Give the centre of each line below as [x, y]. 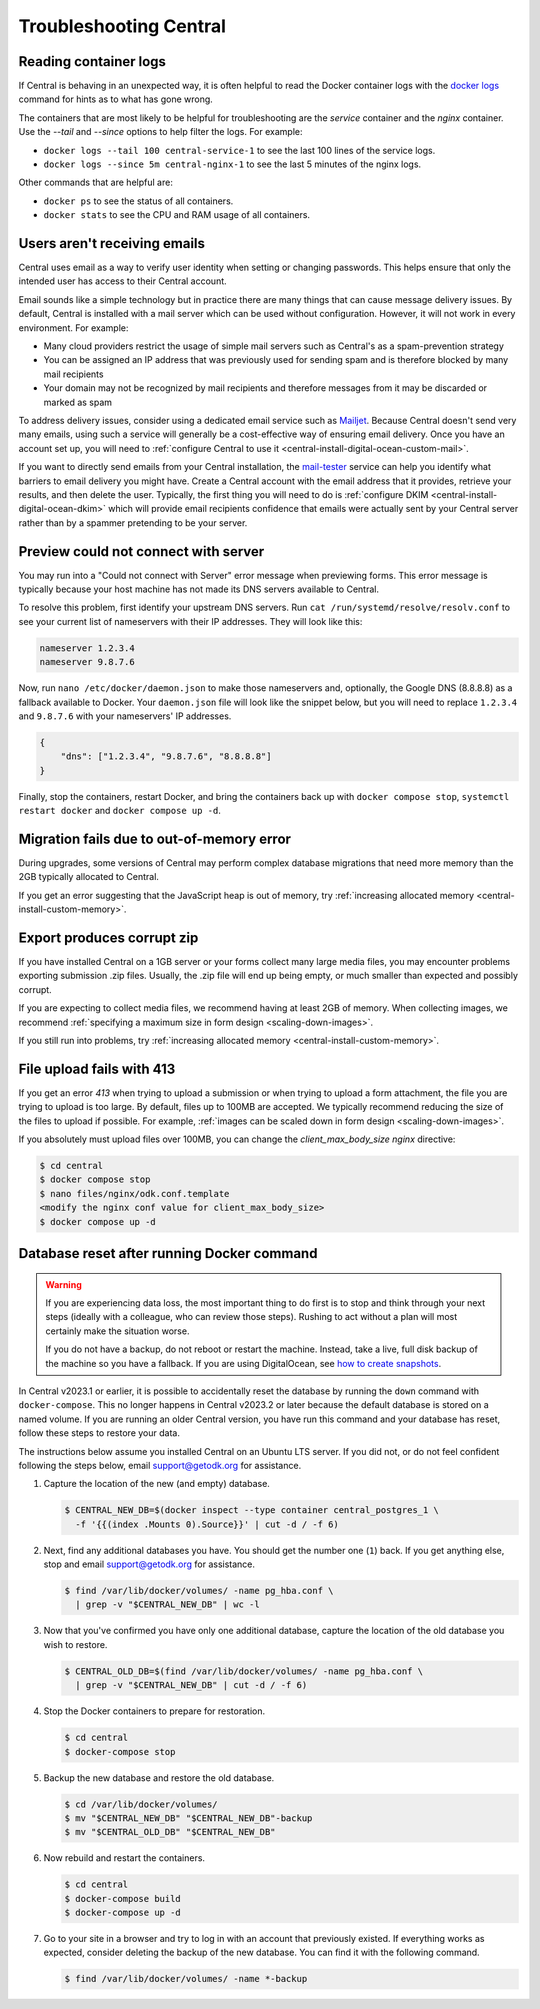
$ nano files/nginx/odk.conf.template [134, 1193]
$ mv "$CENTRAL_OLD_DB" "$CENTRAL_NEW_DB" [170, 1832]
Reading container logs [92, 61]
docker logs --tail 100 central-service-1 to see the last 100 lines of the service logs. [239, 150]
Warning [63, 1284]
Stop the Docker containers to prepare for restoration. [154, 1711]
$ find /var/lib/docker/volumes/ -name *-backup [186, 1979]
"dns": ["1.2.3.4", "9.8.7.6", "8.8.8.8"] [166, 756]
